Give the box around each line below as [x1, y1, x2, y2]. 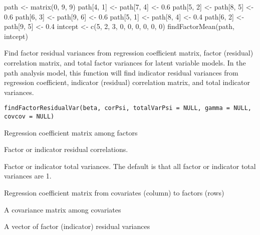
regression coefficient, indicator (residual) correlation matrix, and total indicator [4, 77, 250, 87]
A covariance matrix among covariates [4, 204, 121, 214]
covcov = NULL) [4, 113, 55, 120]
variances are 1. [4, 170, 52, 181]
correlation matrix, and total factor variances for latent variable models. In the [4, 57, 246, 67]
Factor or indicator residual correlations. [4, 144, 128, 154]
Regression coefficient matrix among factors [4, 127, 138, 137]
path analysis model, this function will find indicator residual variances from [4, 67, 238, 77]
